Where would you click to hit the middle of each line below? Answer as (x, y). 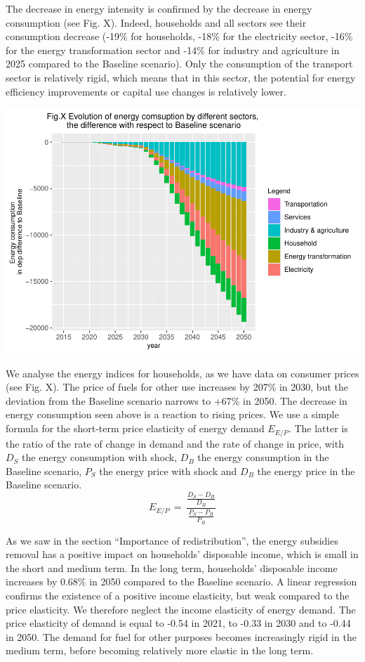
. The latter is (318, 428)
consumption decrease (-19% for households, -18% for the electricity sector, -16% (179, 36)
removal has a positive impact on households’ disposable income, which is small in (182, 554)
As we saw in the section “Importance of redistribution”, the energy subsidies (172, 540)
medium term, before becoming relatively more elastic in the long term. (160, 650)
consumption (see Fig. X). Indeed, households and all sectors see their (156, 22)
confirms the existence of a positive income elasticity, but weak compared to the (178, 596)
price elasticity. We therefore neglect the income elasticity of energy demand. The (181, 609)
